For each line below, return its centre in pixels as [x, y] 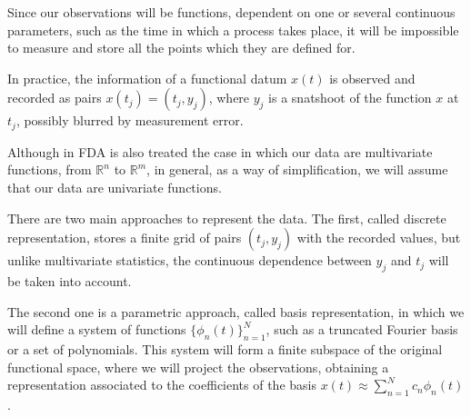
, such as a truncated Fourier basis [362, 329]
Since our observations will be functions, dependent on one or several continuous [231, 12]
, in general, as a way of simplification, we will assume [297, 169]
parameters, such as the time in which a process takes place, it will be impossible [233, 30]
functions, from [50, 169]
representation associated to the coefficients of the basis [162, 385]
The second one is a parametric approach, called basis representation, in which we [236, 311]
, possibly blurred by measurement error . [130, 120]
